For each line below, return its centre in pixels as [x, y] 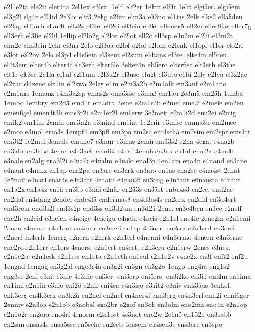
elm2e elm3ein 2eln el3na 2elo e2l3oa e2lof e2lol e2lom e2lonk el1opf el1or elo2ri [124, 45]
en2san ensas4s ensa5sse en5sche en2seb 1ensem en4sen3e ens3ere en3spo [113, 323]
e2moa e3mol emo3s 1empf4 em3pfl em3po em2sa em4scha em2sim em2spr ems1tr [127, 131]
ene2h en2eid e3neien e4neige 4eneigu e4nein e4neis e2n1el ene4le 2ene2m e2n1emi [127, 218]
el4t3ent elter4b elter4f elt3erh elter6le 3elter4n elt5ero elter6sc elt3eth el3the [120, 64]
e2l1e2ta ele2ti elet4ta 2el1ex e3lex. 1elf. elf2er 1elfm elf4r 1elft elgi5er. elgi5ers [122, 6]
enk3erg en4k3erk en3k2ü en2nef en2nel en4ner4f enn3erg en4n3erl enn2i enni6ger [127, 294]
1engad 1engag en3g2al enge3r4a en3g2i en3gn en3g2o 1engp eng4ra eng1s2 [117, 266]
